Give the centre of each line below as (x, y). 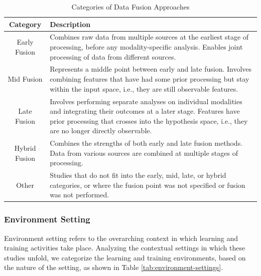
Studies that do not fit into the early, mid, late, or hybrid (138, 175)
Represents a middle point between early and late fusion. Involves (151, 69)
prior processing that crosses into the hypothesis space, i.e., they (149, 120)
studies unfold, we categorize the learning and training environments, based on (125, 257)
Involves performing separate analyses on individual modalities (146, 101)
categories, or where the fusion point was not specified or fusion (148, 185)
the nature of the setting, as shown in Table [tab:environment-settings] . (114, 267)
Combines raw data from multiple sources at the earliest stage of (149, 37)
